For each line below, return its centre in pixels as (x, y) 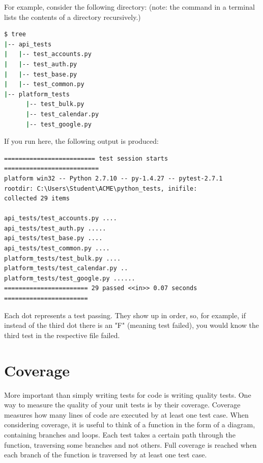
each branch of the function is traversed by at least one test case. (106, 455)
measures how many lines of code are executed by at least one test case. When (126, 414)
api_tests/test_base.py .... (53, 238)
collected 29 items (37, 199)
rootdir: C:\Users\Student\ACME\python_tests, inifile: (101, 188)
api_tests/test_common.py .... (57, 249)
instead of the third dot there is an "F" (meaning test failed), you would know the (131, 325)
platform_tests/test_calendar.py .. (66, 268)
